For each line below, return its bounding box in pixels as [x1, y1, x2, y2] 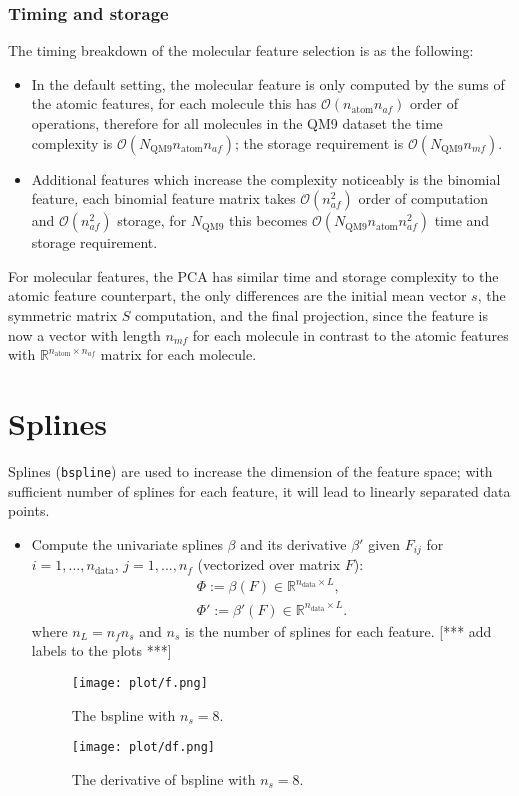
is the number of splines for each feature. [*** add [184, 620, 492, 641]
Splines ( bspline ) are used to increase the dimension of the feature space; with [8, 460, 493, 481]
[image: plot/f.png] [71, 676, 208, 691]
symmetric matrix [8, 304, 118, 325]
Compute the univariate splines [31, 533, 223, 554]
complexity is [31, 132, 113, 153]
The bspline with [71, 704, 176, 725]
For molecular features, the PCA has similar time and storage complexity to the [8, 265, 499, 286]
